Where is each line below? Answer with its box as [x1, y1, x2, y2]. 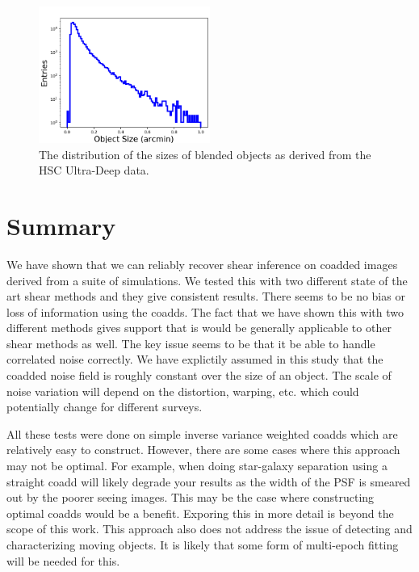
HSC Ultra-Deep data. [39, 162, 149, 179]
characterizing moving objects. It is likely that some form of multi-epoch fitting [6, 536, 399, 553]
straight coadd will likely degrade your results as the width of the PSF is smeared [6, 473, 411, 490]
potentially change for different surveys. [6, 398, 203, 415]
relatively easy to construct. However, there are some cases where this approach [6, 441, 400, 458]
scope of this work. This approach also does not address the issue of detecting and [6, 520, 413, 537]
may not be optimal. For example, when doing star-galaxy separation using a [6, 457, 388, 474]
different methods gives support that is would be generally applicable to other [6, 319, 392, 336]
